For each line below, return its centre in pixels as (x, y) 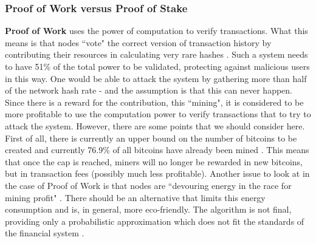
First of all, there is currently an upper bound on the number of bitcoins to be (151, 138)
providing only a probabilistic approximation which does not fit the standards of (155, 221)
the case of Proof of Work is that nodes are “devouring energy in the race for (148, 185)
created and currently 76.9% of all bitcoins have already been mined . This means (157, 150)
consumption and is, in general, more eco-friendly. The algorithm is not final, (148, 209)
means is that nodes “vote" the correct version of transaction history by (138, 42)
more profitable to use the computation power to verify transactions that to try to (158, 114)
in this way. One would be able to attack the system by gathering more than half (156, 78)
